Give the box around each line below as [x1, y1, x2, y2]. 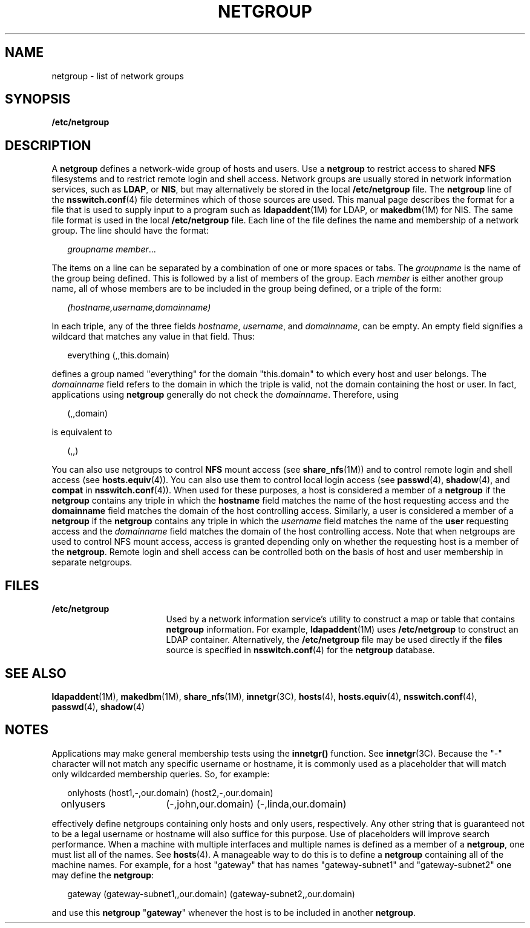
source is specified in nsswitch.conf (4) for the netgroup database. [166, 645, 435, 656]
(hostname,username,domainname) [67, 302, 211, 313]
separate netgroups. [51, 557, 132, 568]
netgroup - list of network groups [51, 70, 184, 81]
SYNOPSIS [5, 91, 71, 107]
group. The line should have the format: [51, 225, 209, 236]
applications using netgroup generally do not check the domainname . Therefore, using [51, 389, 399, 400]
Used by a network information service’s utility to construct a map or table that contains [166, 614, 515, 625]
